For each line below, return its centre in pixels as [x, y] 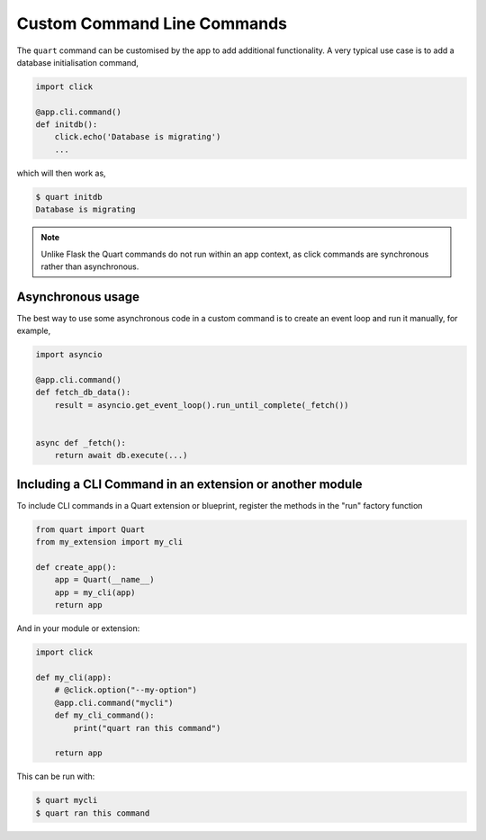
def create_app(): [76, 568]
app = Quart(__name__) [104, 580]
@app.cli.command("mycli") [114, 703]
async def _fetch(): [81, 443]
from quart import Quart [90, 529]
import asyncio [69, 355]
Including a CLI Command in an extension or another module [189, 484]
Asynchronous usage [78, 297]
